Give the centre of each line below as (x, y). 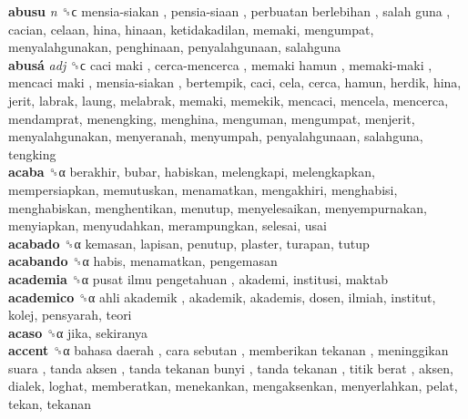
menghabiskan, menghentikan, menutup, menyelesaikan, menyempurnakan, (218, 207)
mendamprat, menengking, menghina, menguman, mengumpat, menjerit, (212, 118)
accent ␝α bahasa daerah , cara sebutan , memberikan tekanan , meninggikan (229, 350)
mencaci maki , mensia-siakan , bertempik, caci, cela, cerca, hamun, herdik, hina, (235, 82)
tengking (32, 153)
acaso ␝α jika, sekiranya (78, 332)
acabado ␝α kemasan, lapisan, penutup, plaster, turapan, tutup (189, 243)
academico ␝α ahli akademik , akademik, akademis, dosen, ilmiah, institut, (222, 296)
